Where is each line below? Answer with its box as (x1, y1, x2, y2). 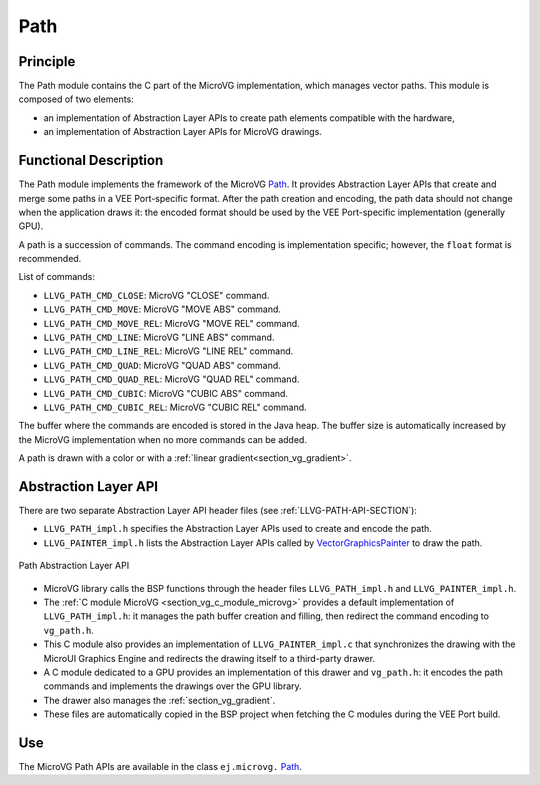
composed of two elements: (18, 93, 134, 105)
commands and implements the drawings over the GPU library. (43, 680, 302, 692)
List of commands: (18, 271, 95, 283)
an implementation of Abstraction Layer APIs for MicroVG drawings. (43, 126, 322, 138)
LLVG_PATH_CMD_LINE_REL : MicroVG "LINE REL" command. (43, 345, 294, 357)
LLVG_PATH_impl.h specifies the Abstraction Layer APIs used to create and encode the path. (43, 523, 432, 535)
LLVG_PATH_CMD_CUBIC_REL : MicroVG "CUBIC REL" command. (43, 401, 307, 413)
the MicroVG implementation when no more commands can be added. (18, 433, 307, 445)
